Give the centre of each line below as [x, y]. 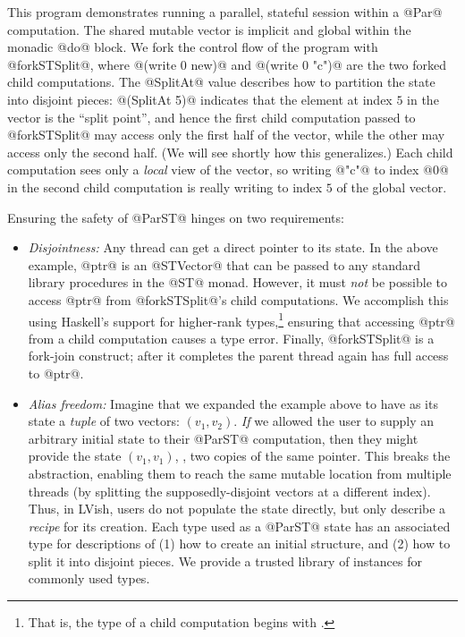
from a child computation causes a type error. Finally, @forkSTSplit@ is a [231, 338]
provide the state [75, 456]
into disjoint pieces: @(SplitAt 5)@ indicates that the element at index [200, 99]
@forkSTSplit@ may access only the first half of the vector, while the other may [226, 135]
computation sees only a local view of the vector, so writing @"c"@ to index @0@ [228, 170]
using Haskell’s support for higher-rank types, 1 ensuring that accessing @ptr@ [241, 319]
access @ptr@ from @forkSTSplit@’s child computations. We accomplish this [238, 299]
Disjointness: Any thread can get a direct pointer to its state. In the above [233, 247]
